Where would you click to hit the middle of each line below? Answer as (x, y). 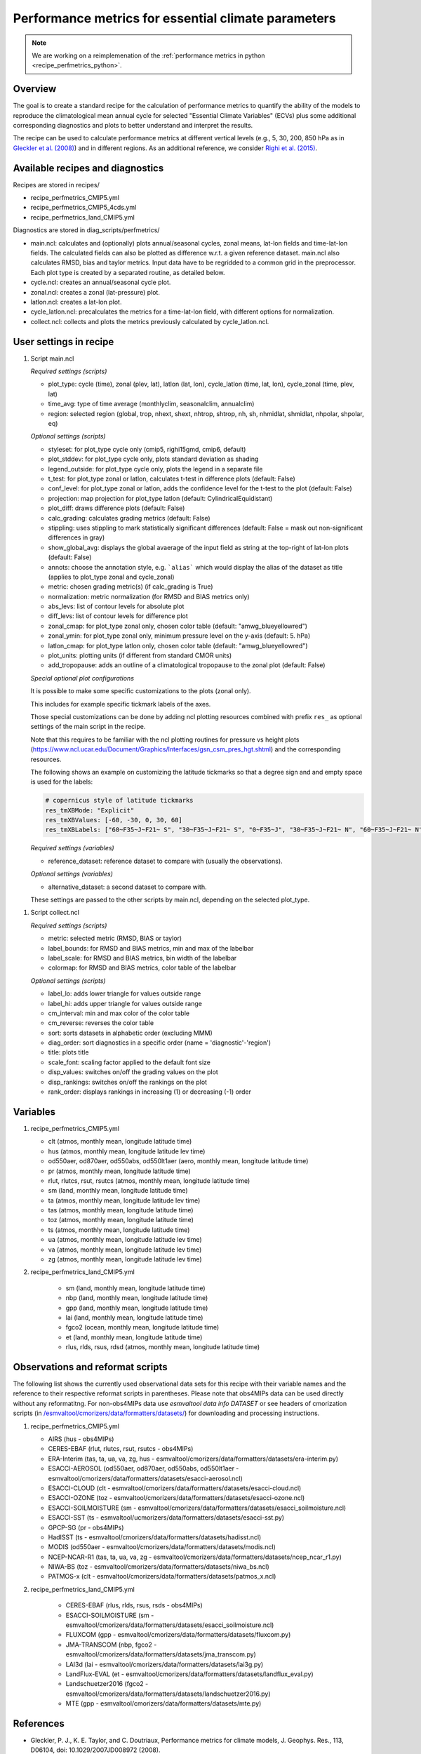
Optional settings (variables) (72, 874)
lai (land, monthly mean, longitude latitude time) (134, 1317)
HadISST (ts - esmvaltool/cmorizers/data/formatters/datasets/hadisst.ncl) (155, 1537)
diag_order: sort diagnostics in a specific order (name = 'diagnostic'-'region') (160, 1043)
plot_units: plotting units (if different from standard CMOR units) (140, 655)
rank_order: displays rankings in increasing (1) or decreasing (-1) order (150, 1092)
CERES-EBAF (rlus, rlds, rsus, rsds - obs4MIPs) (134, 1605)
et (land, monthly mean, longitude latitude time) (134, 1337)
